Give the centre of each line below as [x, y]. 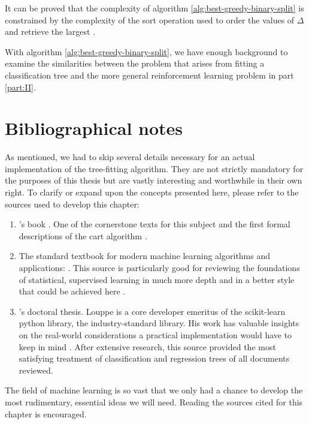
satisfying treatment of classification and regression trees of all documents [154, 358]
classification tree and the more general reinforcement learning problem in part [149, 75]
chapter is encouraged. [46, 414]
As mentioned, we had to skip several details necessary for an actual [130, 157]
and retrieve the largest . [50, 31]
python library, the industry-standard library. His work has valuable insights [159, 323]
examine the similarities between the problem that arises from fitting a [135, 63]
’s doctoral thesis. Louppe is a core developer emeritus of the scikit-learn [152, 311]
